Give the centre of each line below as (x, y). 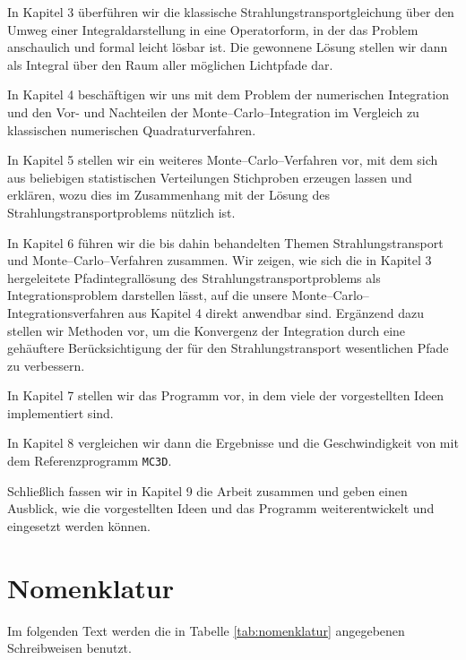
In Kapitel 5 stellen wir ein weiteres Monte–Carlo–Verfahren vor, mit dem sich (223, 160)
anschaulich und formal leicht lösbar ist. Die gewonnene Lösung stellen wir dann (228, 47)
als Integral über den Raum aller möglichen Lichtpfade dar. (170, 64)
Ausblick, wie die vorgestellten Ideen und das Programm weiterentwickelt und (221, 508)
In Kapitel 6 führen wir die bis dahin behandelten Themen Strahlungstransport (225, 242)
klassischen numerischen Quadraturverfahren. (132, 129)
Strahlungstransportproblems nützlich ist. (121, 212)
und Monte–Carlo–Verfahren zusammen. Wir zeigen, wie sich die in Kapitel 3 (220, 260)
